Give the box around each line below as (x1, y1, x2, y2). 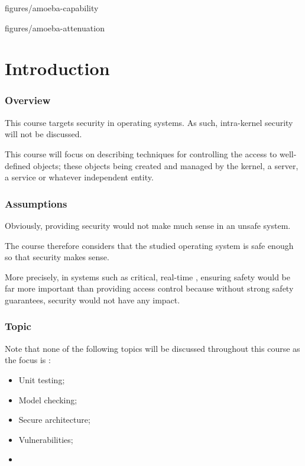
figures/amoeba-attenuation (5, 21, 105, 34)
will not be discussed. (5, 128, 82, 140)
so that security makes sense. (5, 251, 109, 263)
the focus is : (5, 354, 51, 366)
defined (5, 159, 31, 171)
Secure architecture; (18, 413, 90, 426)
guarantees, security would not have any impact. (5, 293, 180, 306)
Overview (5, 93, 51, 108)
